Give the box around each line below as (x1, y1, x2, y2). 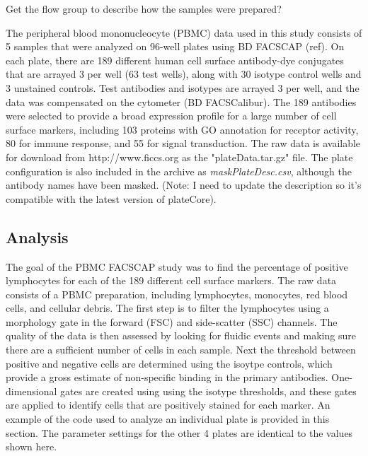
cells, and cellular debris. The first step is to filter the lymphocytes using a (6, 300, 329, 315)
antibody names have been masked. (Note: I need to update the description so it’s (6, 177, 362, 192)
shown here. (6, 439, 57, 454)
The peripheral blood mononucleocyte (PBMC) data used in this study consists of (6, 25, 362, 40)
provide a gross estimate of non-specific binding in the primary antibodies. (6, 370, 328, 385)
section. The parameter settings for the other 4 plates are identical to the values (6, 425, 353, 440)
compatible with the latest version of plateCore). (6, 191, 217, 206)
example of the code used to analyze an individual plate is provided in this (6, 411, 330, 426)
